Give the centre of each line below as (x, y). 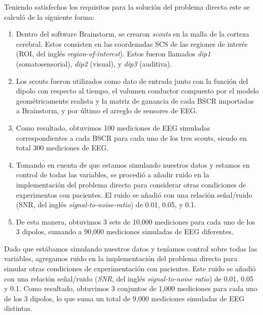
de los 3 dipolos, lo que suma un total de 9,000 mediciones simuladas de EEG (124, 298)
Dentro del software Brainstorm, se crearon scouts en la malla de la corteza (133, 34)
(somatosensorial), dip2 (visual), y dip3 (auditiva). (94, 63)
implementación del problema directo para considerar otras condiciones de (131, 184)
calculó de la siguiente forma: (49, 17)
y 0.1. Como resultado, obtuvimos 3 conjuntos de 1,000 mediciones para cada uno (131, 288)
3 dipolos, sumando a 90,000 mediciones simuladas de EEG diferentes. (125, 231)
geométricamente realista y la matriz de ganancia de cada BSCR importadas (135, 100)
